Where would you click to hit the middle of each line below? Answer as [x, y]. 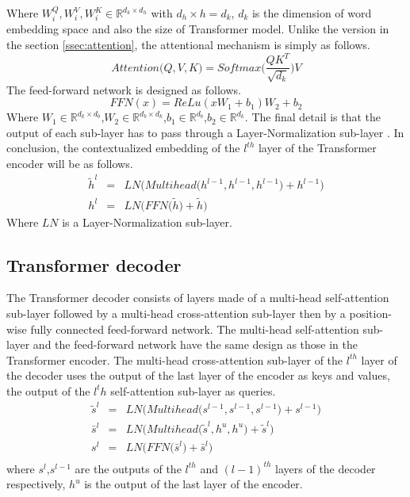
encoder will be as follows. [70, 163]
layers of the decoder [326, 468]
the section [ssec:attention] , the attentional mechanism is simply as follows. [188, 45]
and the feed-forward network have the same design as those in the [195, 344]
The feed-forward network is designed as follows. [124, 89]
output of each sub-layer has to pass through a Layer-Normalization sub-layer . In [205, 132]
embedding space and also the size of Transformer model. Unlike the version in [198, 29]
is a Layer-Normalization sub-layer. [147, 222]
